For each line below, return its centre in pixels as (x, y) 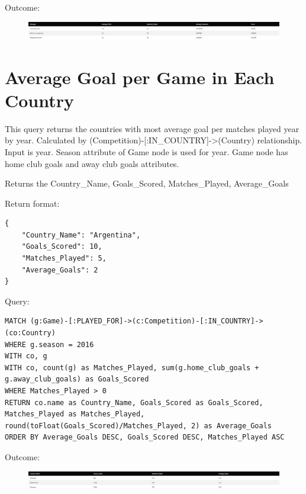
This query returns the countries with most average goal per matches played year (152, 128)
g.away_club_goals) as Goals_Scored (77, 379)
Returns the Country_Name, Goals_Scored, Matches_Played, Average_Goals (147, 183)
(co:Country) (30, 333)
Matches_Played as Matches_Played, (75, 414)
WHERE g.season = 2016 (49, 344)
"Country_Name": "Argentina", (81, 235)
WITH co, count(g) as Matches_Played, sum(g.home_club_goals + (132, 368)
